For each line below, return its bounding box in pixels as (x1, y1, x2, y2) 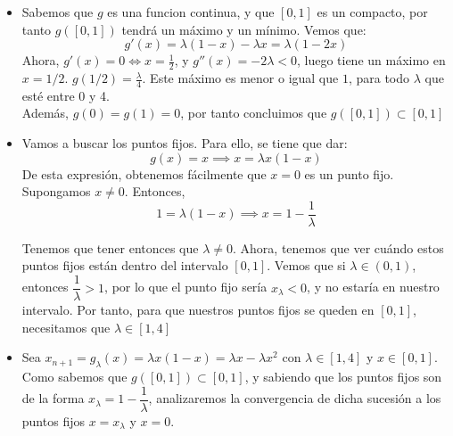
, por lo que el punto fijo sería (104, 277, 268, 296)
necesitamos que (21, 317, 111, 336)
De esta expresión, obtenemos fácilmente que (21, 164, 267, 183)
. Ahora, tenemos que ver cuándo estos (233, 238, 444, 257)
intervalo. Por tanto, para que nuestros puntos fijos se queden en (21, 300, 375, 319)
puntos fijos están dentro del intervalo (21, 256, 228, 275)
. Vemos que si (267, 256, 346, 275)
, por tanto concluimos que (180, 103, 327, 122)
